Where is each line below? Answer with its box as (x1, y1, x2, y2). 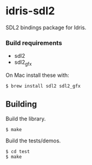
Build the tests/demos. (5, 137, 61, 144)
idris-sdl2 (5, 4, 55, 18)
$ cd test (5, 148, 30, 154)
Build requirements (5, 39, 62, 47)
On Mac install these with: (5, 71, 69, 79)
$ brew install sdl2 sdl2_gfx (5, 83, 81, 89)
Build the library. (5, 115, 46, 122)
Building (5, 99, 37, 110)
